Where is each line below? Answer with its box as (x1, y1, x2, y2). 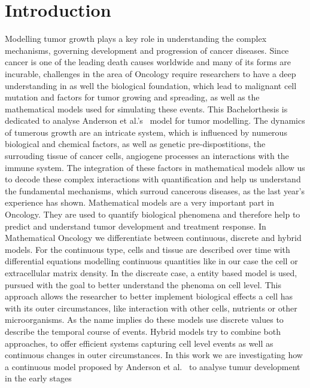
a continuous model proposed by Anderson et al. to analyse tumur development (5, 360, 300, 372)
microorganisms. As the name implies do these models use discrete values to (5, 313, 284, 326)
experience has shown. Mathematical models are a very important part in (5, 196, 274, 209)
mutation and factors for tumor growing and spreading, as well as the (5, 91, 260, 103)
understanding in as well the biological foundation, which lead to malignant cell (5, 79, 297, 91)
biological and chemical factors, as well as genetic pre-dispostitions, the (5, 138, 266, 150)
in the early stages (5, 372, 72, 384)
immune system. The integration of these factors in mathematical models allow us (5, 161, 305, 173)
